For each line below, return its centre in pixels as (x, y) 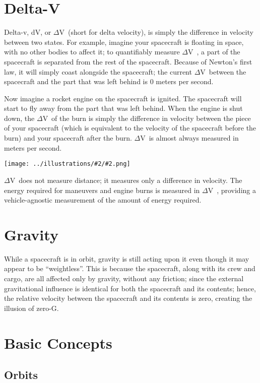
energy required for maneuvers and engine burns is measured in (102, 190)
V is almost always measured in (189, 138)
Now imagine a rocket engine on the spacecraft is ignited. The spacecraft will (123, 98)
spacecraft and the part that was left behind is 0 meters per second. (109, 81)
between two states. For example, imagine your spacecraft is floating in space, (124, 42)
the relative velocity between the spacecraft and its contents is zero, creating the (128, 298)
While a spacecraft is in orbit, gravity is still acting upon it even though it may (127, 258)
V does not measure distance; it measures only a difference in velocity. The (126, 180)
